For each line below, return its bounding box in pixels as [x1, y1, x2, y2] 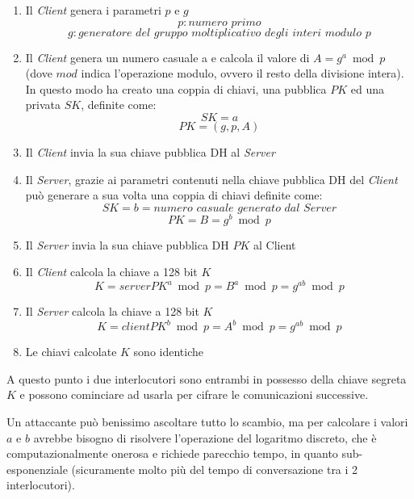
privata [25, 96, 61, 113]
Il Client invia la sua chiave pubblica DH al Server [25, 143, 275, 160]
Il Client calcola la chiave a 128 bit [25, 263, 198, 280]
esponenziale [6, 460, 68, 477]
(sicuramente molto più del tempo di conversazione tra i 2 [71, 460, 358, 477]
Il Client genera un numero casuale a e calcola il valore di [25, 48, 310, 65]
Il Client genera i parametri [25, 2, 161, 18]
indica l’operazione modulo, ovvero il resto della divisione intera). [81, 65, 404, 82]
